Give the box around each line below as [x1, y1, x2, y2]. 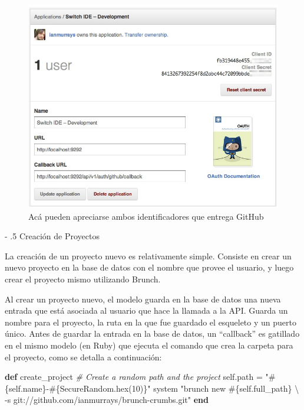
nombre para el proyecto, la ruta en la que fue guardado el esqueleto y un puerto [5, 315, 296, 328]
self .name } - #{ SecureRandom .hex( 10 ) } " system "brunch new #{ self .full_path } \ [9, 382, 299, 394]
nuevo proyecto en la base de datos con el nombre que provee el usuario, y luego [5, 261, 294, 274]
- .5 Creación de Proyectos [5, 230, 100, 242]
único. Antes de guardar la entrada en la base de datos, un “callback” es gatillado [5, 327, 300, 340]
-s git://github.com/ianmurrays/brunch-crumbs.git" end [5, 393, 209, 406]
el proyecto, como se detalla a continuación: [5, 350, 162, 363]
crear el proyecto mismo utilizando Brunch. [5, 272, 161, 285]
